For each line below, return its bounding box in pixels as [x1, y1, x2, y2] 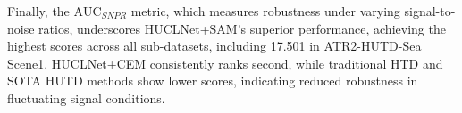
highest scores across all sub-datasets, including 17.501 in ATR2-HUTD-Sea [7, 36, 422, 55]
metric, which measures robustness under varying [130, 2, 400, 20]
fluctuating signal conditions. [7, 88, 165, 107]
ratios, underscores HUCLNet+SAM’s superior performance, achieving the [38, 19, 446, 37]
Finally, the [7, 2, 70, 20]
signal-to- [404, 2, 456, 20]
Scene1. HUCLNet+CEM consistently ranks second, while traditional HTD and [7, 53, 443, 72]
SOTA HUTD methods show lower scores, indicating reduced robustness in [7, 71, 418, 90]
